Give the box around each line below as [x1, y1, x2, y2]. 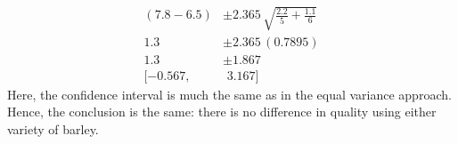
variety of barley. [7, 119, 99, 138]
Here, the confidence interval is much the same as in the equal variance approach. [7, 84, 452, 103]
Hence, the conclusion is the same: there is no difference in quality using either [7, 102, 437, 121]
